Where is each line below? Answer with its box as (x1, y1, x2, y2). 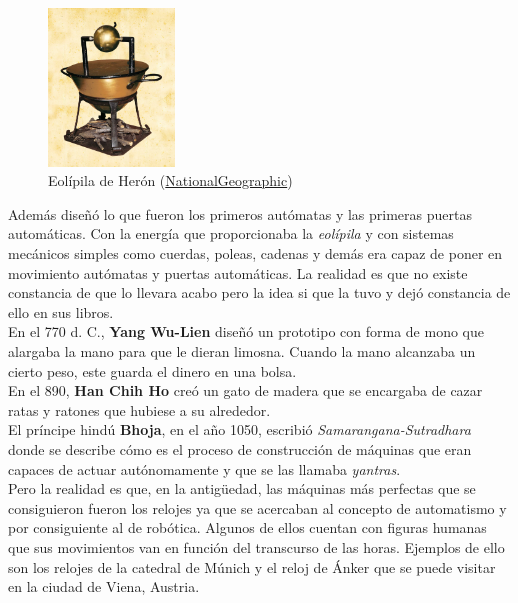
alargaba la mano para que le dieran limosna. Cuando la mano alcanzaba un (8, 340, 476, 361)
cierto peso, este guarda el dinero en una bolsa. (8, 360, 297, 381)
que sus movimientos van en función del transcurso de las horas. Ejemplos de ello (8, 536, 505, 557)
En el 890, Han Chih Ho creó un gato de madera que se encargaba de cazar (8, 380, 483, 401)
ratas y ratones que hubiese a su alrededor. (8, 399, 271, 420)
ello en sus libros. (8, 301, 114, 322)
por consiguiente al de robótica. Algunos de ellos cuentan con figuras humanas (8, 517, 487, 538)
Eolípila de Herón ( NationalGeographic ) (48, 170, 293, 191)
